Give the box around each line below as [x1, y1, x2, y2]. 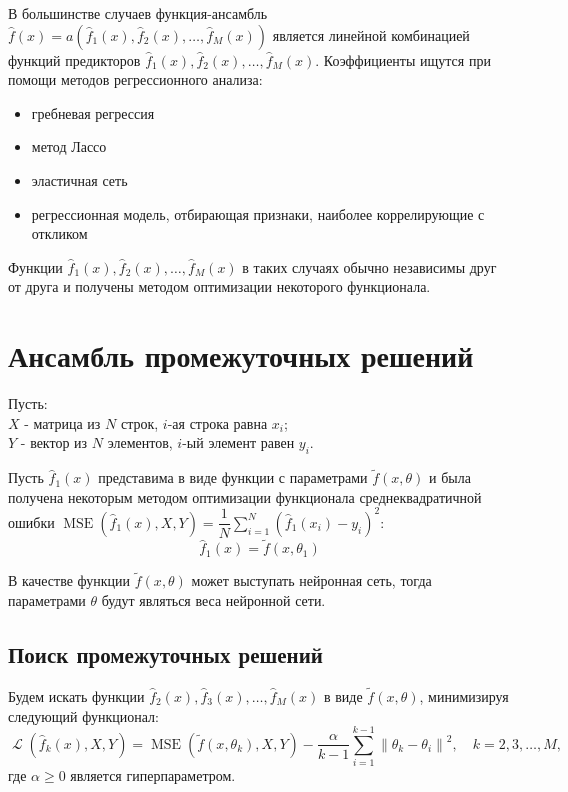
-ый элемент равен [182, 432, 295, 453]
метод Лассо [31, 136, 107, 157]
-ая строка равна [167, 412, 268, 433]
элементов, [107, 432, 173, 453]
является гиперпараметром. [70, 765, 236, 786]
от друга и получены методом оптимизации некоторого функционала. [8, 276, 431, 297]
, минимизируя [419, 686, 509, 706]
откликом [31, 223, 88, 244]
